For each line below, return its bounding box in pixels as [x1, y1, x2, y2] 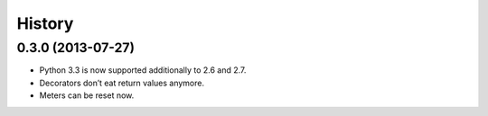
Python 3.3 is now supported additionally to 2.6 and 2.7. [39, 65, 247, 76]
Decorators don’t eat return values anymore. [39, 77, 205, 88]
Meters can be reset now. [39, 90, 135, 101]
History [16, 13, 74, 33]
